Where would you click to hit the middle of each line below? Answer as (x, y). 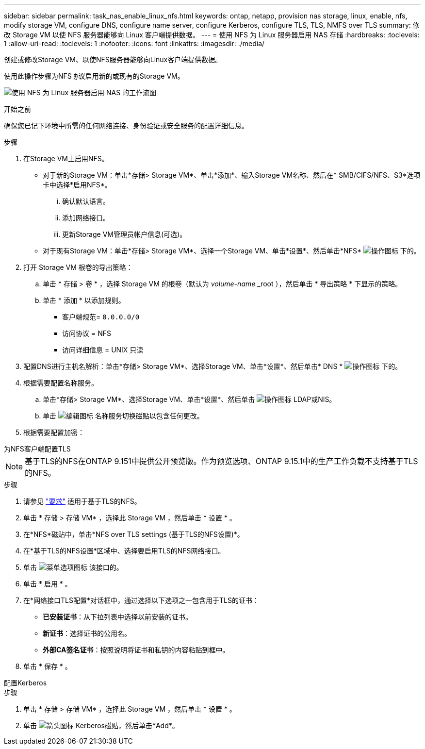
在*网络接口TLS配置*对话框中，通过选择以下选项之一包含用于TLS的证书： (141, 600)
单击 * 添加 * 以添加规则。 (84, 300)
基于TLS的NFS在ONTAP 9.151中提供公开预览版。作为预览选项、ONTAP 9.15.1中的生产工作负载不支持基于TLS (221, 461)
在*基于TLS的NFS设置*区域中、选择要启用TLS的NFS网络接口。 (124, 551)
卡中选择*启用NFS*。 (77, 185)
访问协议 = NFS (87, 333)
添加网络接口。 (86, 218)
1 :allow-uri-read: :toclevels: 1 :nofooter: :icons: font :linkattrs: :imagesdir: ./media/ (134, 43)
